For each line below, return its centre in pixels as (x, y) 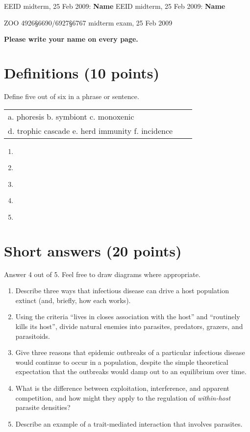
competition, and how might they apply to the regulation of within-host (123, 397)
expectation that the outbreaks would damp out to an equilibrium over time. (131, 371)
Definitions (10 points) (82, 72)
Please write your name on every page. (71, 39)
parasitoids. (33, 336)
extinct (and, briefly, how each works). (73, 300)
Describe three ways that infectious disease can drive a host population (122, 291)
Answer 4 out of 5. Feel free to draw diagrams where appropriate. (102, 274)
